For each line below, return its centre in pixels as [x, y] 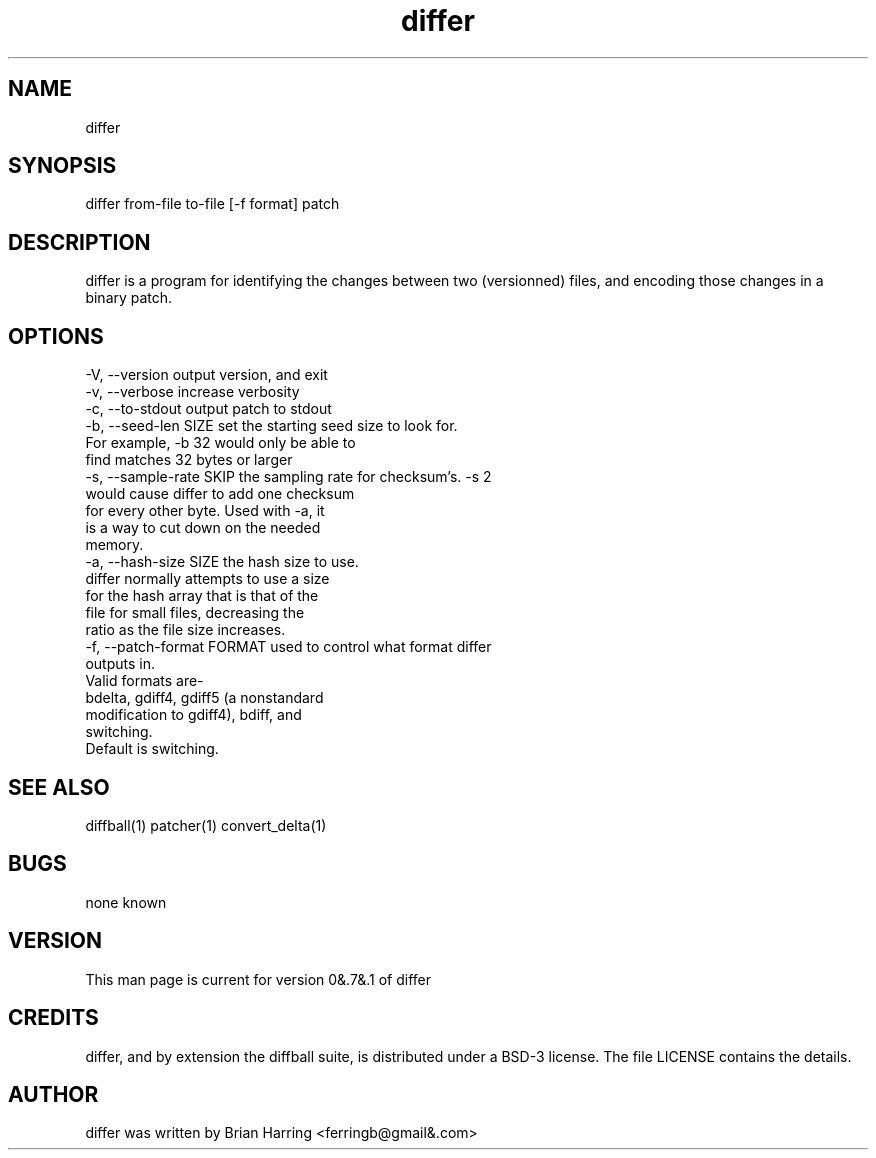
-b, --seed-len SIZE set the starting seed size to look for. [271, 426]
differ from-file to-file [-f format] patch [212, 204]
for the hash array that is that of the [202, 596]
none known [126, 902]
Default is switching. [152, 749]
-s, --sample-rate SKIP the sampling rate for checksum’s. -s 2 [288, 477]
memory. [114, 545]
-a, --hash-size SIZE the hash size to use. [222, 562]
